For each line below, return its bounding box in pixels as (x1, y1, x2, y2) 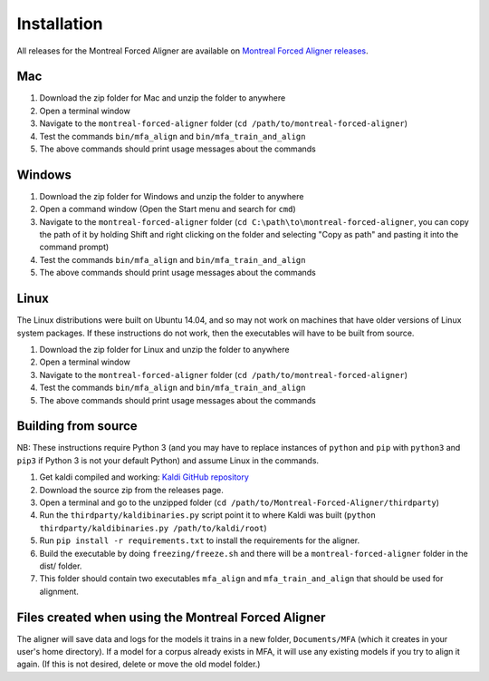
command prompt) (39, 241, 110, 253)
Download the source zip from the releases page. (39, 484, 224, 495)
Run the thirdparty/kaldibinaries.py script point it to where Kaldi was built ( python (39, 510, 376, 520)
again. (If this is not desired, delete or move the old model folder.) (16, 658, 261, 670)
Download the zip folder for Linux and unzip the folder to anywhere (39, 344, 290, 355)
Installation (16, 14, 103, 34)
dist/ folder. (39, 560, 82, 571)
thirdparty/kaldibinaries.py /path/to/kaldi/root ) (39, 522, 267, 533)
